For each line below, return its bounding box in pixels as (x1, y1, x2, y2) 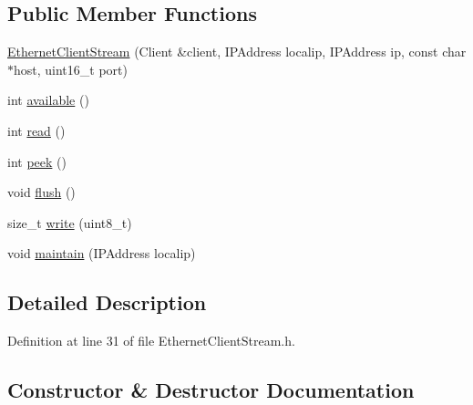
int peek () (7, 151, 67, 171)
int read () (7, 120, 66, 140)
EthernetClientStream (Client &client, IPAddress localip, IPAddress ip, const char (7, 42, 467, 61)
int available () (7, 90, 89, 109)
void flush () (7, 182, 76, 202)
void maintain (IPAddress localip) (7, 244, 196, 263)
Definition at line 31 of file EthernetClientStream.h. (7, 331, 295, 350)
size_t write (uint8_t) (7, 213, 132, 232)
